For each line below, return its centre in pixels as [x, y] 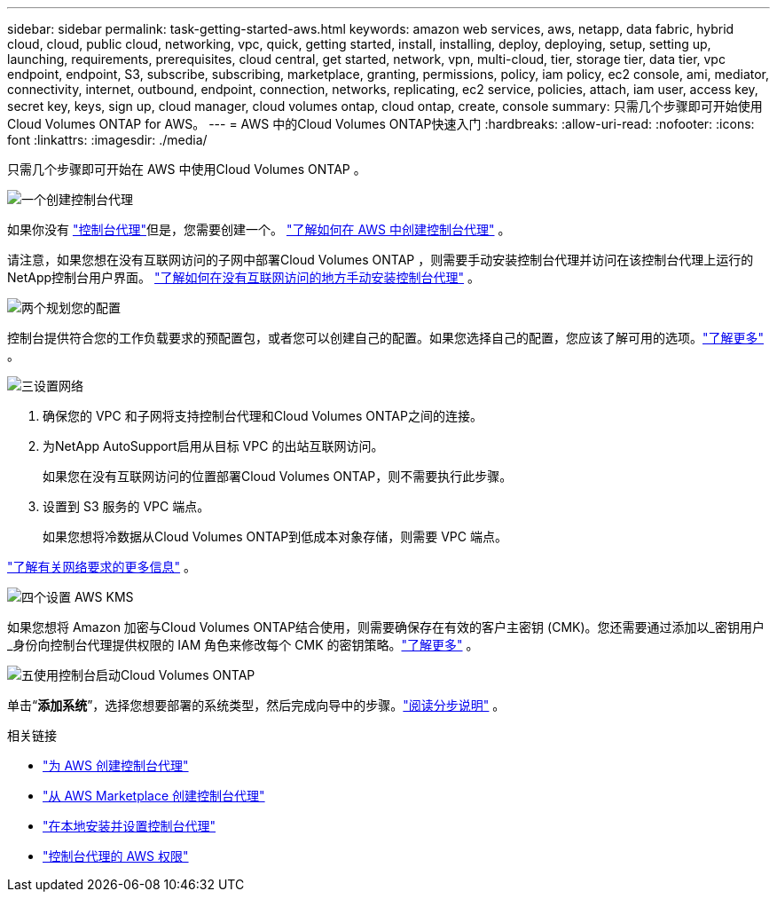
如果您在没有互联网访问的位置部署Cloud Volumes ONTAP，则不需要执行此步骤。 [278, 476]
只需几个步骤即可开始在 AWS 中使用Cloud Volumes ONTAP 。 [187, 169]
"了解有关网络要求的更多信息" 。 [102, 567]
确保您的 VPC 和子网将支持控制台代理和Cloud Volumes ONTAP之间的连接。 [263, 416]
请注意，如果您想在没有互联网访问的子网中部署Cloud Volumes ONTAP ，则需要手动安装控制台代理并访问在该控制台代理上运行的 [381, 260]
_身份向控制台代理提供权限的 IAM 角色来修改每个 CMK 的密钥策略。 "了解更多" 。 [243, 645]
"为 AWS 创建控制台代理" [116, 765]
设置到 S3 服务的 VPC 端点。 [126, 506]
